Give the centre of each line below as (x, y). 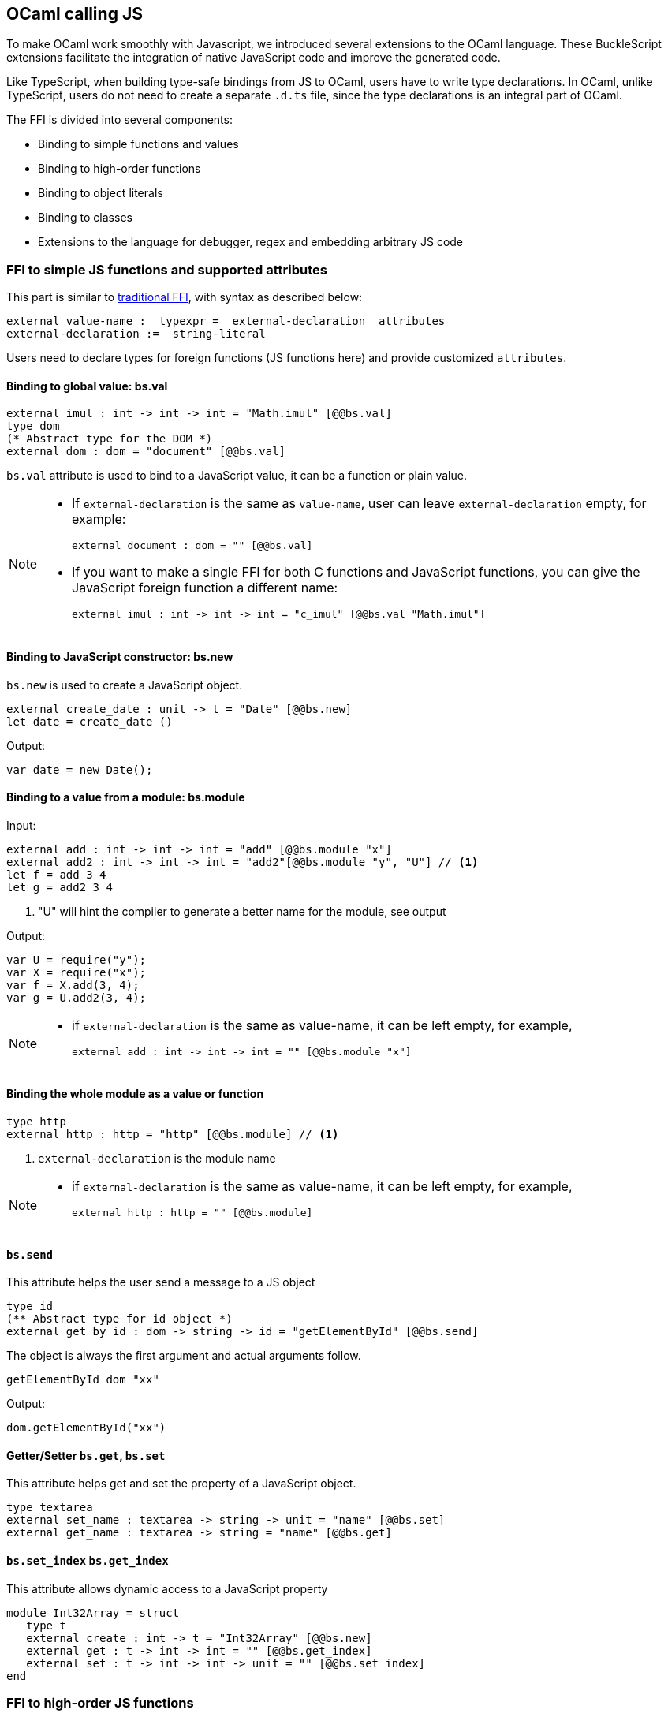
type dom (33, 426)
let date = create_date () (90, 721)
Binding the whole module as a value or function (135, 1094)
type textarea (50, 1508)
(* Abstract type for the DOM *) (110, 439)
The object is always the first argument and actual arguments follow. (184, 1356)
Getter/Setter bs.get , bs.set (86, 1455)
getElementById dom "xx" (83, 1380)
